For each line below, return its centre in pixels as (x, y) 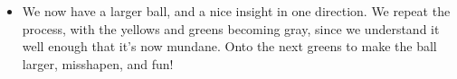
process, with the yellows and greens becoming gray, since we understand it (231, 28)
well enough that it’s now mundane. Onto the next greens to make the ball (229, 46)
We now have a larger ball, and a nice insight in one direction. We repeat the (236, 11)
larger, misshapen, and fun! (98, 63)
